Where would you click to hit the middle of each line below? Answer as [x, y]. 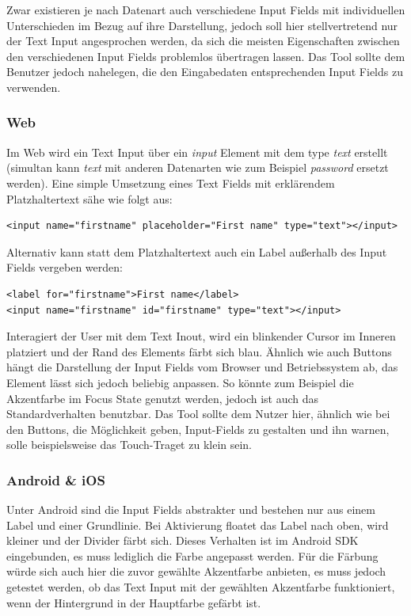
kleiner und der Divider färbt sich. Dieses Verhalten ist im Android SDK [183, 540]
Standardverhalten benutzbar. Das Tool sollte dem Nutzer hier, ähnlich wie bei [198, 414]
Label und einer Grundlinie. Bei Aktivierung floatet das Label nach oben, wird [198, 525]
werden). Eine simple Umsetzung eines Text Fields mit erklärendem [171, 183]
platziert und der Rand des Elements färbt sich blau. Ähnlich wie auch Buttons [199, 351]
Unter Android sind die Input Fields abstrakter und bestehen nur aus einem [191, 510]
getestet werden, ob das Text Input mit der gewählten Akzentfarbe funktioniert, [201, 587]
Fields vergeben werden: [65, 267]
